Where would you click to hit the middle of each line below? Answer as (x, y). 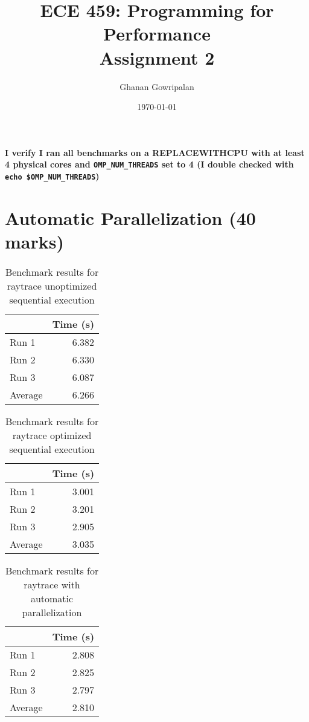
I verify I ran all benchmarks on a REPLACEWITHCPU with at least (155, 152)
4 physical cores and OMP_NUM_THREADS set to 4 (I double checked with (149, 164)
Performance (157, 34)
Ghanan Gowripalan (157, 86)
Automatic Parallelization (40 (130, 217)
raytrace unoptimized (52, 285)
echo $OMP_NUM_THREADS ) (52, 176)
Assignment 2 (157, 57)
